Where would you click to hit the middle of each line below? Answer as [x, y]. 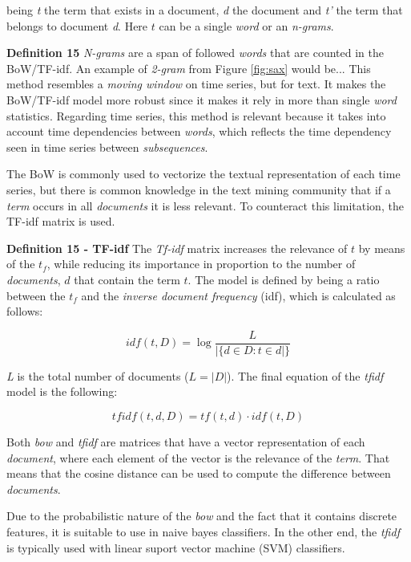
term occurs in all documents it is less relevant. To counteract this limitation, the [205, 205]
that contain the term [127, 279]
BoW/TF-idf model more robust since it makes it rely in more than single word [201, 99]
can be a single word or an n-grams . [246, 25]
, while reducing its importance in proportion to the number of [201, 264]
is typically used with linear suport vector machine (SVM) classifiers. [176, 547]
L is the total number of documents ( [98, 375]
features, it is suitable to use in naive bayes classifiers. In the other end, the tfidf [203, 531]
